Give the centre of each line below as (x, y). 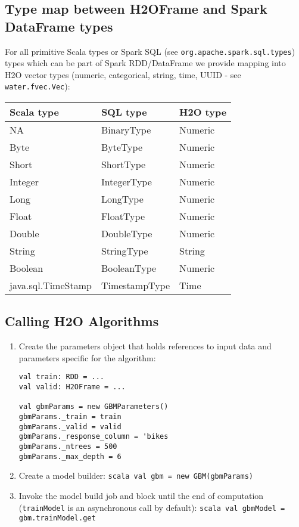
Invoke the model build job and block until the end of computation (141, 496)
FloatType (123, 216)
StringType (124, 251)
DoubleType (127, 234)
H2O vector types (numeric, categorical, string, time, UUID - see (123, 74)
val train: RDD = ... (61, 377)
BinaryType (126, 130)
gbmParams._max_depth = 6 (70, 456)
